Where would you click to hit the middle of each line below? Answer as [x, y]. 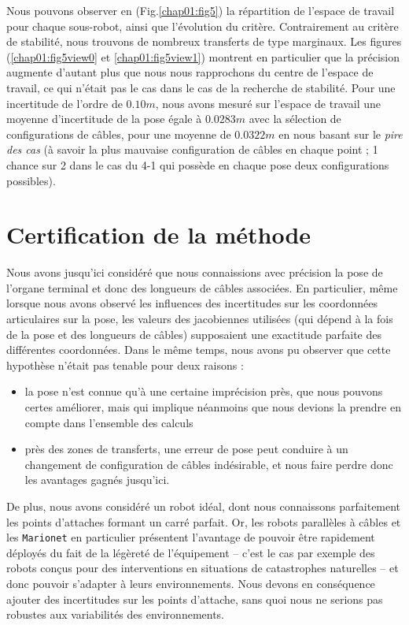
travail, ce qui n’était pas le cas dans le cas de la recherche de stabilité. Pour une [201, 87]
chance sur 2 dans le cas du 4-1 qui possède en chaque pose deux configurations [198, 164]
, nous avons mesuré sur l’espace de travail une [268, 103]
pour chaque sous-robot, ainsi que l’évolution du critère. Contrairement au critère [203, 26]
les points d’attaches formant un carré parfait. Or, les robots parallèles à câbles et [204, 521]
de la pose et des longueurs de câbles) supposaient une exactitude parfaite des [194, 334]
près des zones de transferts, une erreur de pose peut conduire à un [186, 449]
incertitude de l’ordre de [64, 103]
